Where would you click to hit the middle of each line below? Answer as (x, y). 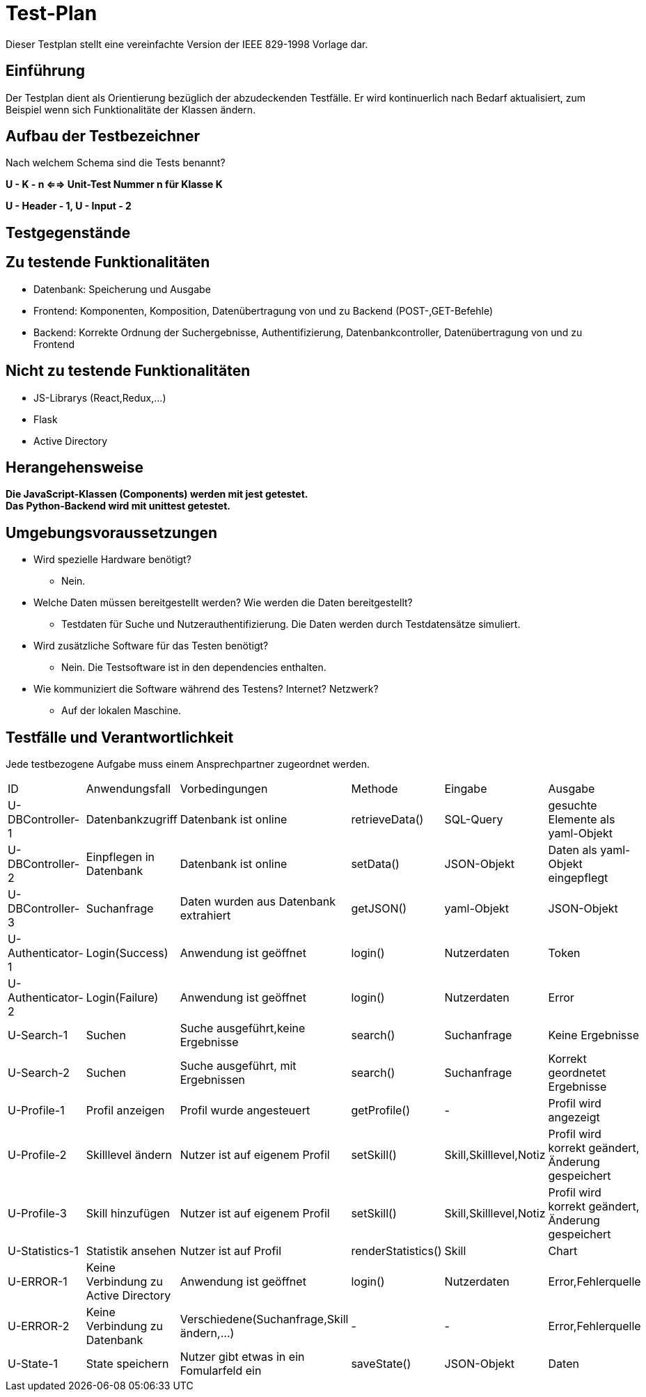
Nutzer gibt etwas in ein (242, 1357)
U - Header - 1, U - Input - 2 (69, 206)
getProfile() (381, 1111)
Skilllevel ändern (129, 1155)
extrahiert (205, 916)
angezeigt (574, 1118)
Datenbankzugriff (132, 820)
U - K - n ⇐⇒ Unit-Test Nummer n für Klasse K (114, 184)
